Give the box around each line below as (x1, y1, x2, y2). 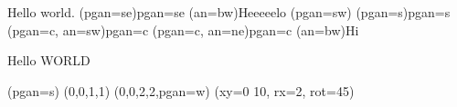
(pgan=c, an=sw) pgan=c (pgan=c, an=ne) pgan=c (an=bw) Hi (7, 20, 359, 39)
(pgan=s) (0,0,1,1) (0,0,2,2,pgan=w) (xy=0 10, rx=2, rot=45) (7, 81, 355, 100)
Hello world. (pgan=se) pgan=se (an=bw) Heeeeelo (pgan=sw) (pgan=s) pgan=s (7, 3, 451, 21)
